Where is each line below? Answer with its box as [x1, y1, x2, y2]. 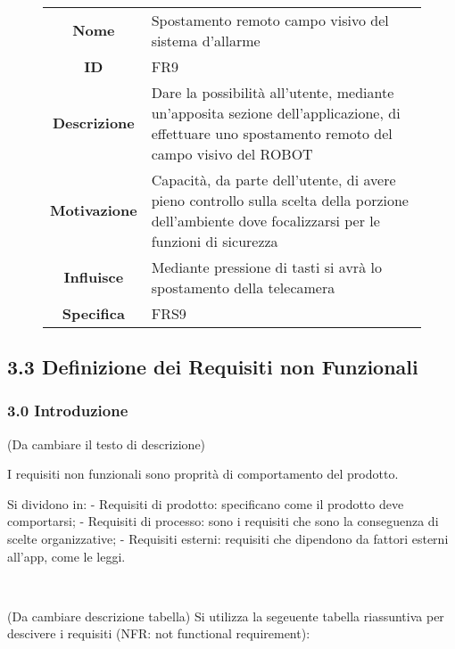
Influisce [63, 267, 124, 288]
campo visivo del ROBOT [151, 143, 313, 164]
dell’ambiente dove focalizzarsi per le [151, 209, 380, 231]
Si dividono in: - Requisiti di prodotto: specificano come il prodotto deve [7, 494, 404, 513]
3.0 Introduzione [7, 399, 128, 422]
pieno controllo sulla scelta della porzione [151, 189, 409, 210]
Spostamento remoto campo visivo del [151, 9, 389, 30]
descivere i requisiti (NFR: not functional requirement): [7, 624, 310, 643]
